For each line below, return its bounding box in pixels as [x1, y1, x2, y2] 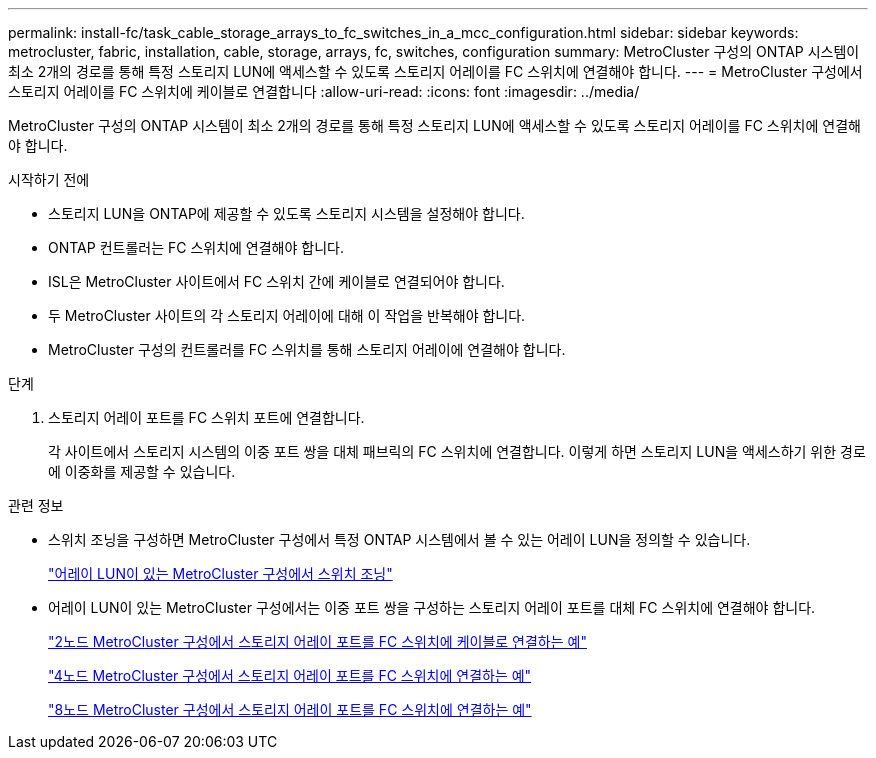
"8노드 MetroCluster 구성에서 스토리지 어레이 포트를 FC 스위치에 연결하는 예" [48, 701, 532, 718]
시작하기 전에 [8, 171, 90, 188]
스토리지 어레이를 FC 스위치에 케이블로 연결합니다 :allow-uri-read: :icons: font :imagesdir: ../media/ [8, 83, 640, 100]
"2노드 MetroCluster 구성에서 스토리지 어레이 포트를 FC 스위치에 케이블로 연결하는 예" [48, 633, 587, 650]
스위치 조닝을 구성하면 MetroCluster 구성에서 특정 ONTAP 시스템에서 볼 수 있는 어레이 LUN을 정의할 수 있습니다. [48, 531, 751, 548]
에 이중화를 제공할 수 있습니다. [48, 463, 236, 480]
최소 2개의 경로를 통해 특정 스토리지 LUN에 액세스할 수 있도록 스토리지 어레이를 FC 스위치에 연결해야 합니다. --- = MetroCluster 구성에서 [8, 63, 863, 80]
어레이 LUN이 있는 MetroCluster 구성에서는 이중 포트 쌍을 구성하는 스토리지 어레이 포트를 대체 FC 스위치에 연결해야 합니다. [48, 599, 816, 616]
